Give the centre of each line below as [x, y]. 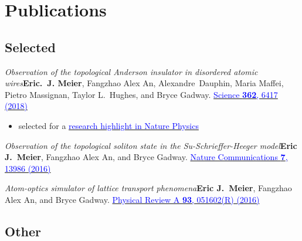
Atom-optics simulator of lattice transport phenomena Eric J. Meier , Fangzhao [148, 188]
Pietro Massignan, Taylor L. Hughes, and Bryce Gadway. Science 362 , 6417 [141, 94]
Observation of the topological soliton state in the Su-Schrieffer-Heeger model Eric [151, 145]
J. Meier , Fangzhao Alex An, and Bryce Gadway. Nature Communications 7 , [146, 157]
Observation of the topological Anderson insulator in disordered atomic [131, 71]
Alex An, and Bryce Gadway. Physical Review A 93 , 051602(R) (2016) [132, 199]
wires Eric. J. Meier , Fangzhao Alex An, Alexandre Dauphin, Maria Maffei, [144, 83]
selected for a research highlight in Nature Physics [108, 125]
